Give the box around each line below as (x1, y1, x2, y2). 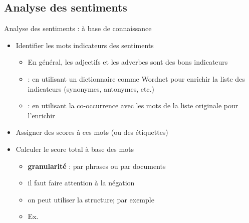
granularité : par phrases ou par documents (28, 160, 166, 171)
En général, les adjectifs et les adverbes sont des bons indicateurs (28, 57, 228, 67)
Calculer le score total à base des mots (16, 143, 134, 154)
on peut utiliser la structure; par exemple (28, 194, 154, 204)
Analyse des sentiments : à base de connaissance (4, 23, 152, 34)
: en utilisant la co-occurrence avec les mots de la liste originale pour (28, 100, 238, 111)
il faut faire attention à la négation (28, 177, 135, 188)
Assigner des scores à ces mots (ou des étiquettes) (16, 127, 168, 137)
